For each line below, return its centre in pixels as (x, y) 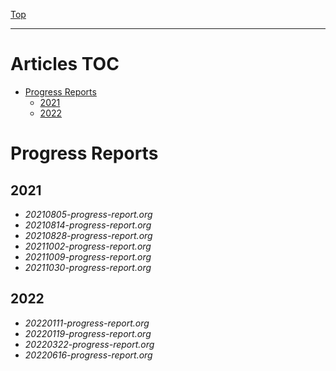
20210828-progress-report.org (88, 235)
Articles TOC (65, 64)
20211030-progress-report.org (88, 267)
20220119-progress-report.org (88, 333)
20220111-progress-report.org (87, 323)
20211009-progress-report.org (88, 256)
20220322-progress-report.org (89, 344)
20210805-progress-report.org (88, 214)
